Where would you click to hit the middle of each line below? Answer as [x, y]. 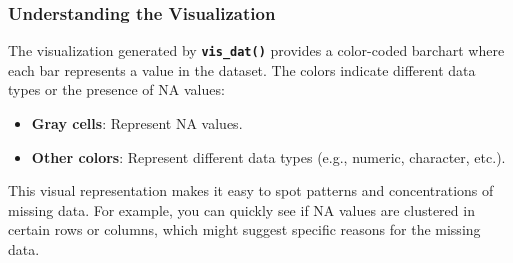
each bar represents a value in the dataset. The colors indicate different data [242, 69]
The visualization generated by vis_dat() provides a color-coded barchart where [256, 50]
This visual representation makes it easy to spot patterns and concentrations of [251, 190]
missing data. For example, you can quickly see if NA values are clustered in [241, 209]
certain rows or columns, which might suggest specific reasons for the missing [244, 229]
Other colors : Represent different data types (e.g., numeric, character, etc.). [268, 156]
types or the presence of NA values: [116, 89]
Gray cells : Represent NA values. [137, 123]
